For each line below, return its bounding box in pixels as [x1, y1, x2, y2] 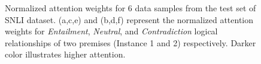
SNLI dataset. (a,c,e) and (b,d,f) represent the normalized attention [5, 13, 254, 25]
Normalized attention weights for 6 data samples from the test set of [5, 2, 256, 14]
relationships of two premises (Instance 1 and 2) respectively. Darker [5, 36, 256, 49]
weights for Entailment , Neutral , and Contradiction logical [5, 25, 218, 37]
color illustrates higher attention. [5, 48, 126, 60]
